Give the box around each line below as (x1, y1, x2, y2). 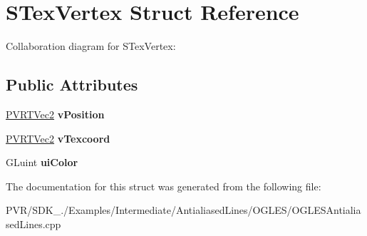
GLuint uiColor (6, 155, 78, 170)
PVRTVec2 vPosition (6, 106, 105, 121)
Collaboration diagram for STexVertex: (6, 39, 176, 53)
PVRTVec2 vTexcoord (6, 130, 110, 145)
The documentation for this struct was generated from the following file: (6, 178, 321, 193)
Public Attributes (6, 73, 138, 96)
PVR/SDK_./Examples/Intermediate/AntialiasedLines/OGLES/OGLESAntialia (6, 202, 361, 217)
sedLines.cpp (6, 216, 61, 231)
